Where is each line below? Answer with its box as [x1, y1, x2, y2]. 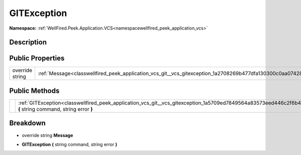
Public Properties [9, 54, 65, 63]
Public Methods [9, 86, 60, 95]
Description [9, 38, 47, 47]
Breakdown [9, 119, 46, 127]
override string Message [22, 132, 73, 138]
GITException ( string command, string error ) [22, 141, 117, 147]
